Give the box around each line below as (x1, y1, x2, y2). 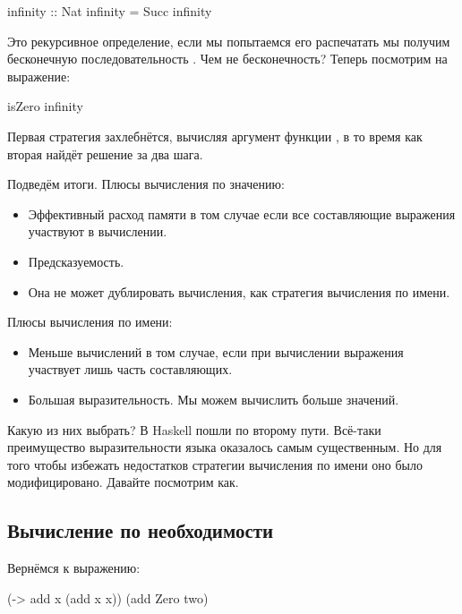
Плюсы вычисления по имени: (7, 312, 173, 331)
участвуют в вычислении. (28, 222, 167, 241)
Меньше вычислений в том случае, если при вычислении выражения (28, 342, 404, 361)
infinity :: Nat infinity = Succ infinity (7, 2, 212, 20)
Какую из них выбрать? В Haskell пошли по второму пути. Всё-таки (7, 420, 381, 439)
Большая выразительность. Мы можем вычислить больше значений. (28, 389, 399, 408)
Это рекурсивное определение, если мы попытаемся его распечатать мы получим (7, 31, 450, 50)
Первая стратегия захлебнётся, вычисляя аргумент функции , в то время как (7, 126, 423, 145)
